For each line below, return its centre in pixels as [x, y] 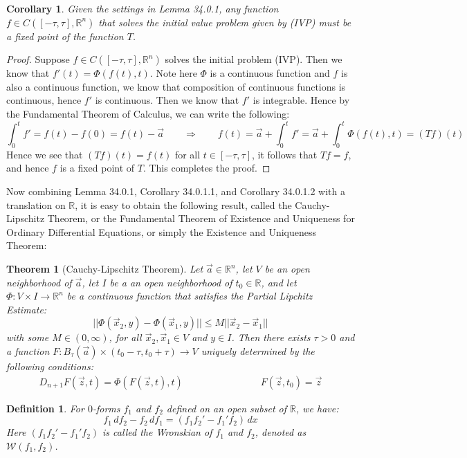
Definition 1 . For [45, 408]
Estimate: [27, 309]
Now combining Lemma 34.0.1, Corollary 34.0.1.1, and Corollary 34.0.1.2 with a [176, 191]
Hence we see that [45, 154]
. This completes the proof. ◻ [207, 168]
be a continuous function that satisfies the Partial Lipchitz [190, 296]
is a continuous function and [270, 73]
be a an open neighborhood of [171, 282]
